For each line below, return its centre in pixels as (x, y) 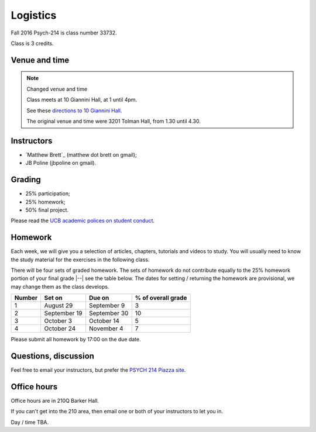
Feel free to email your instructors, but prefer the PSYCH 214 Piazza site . (98, 370)
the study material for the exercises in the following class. (80, 260)
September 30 (109, 313)
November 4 (106, 329)
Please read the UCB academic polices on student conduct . (83, 221)
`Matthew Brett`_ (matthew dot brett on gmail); (81, 154)
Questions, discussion (53, 356)
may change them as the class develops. (60, 286)
